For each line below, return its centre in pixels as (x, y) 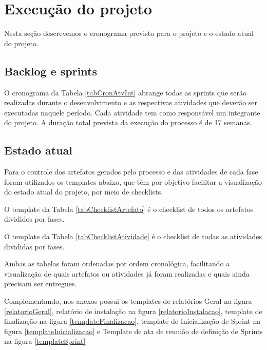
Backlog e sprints (51, 71)
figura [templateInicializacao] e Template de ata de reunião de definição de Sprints (133, 331)
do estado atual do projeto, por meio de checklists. (84, 192)
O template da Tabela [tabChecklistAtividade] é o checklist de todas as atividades (133, 236)
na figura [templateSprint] (45, 341)
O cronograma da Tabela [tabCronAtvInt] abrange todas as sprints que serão (125, 92)
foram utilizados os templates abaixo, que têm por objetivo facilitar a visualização (133, 181)
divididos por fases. (34, 219)
